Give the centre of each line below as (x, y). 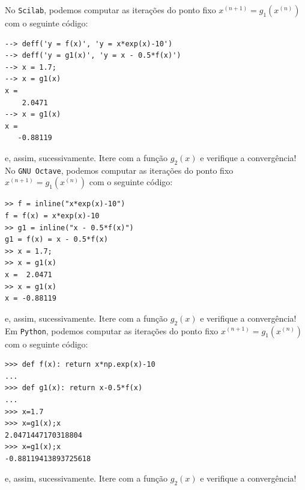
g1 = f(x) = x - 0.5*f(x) (56, 240)
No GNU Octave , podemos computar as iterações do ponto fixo (119, 170)
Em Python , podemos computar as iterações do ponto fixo (112, 330)
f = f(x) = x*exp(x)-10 (52, 216)
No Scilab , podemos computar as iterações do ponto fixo (110, 10)
